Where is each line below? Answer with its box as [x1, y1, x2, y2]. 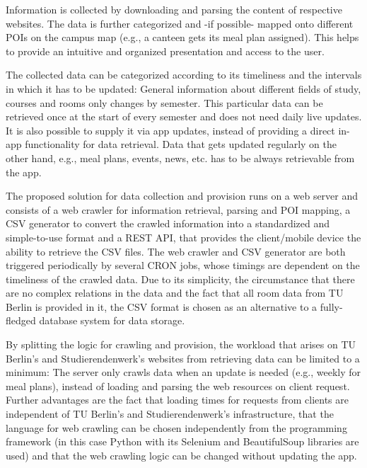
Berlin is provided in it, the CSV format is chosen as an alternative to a [6, 299, 318, 314]
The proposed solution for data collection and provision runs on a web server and [6, 188, 359, 203]
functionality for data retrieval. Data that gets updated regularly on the [25, 137, 337, 152]
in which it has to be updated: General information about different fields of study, [6, 81, 361, 96]
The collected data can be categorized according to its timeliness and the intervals [6, 67, 362, 82]
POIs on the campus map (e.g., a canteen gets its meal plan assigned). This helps [6, 30, 359, 45]
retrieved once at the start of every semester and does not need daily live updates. [6, 109, 362, 124]
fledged [6, 313, 36, 328]
